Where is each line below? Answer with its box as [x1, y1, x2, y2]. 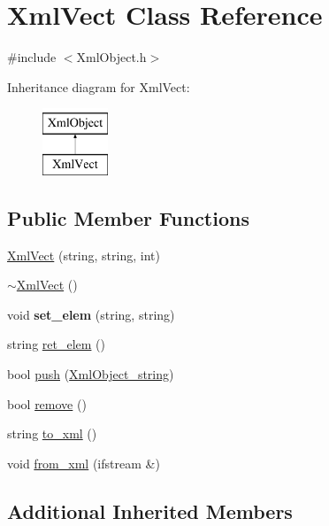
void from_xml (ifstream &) [7, 453, 160, 472]
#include [7, 48, 57, 66]
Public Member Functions [7, 204, 249, 231]
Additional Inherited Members [7, 497, 293, 524]
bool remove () [7, 394, 87, 413]
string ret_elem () [7, 335, 105, 353]
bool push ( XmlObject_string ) [7, 365, 174, 383]
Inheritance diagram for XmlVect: [7, 77, 190, 96]
